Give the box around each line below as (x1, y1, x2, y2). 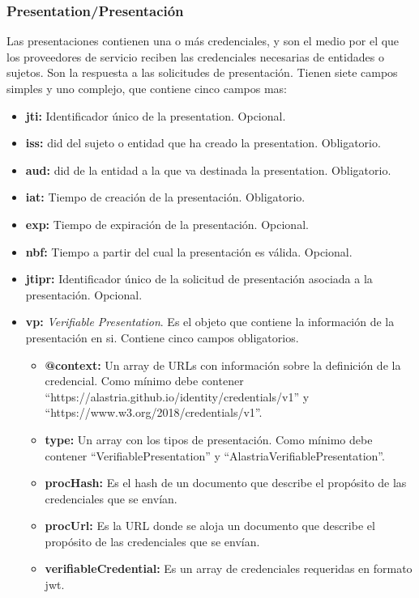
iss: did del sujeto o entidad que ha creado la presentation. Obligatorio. (25, 134, 381, 151)
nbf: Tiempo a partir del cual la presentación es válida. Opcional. (25, 243, 353, 260)
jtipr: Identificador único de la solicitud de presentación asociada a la (25, 270, 373, 287)
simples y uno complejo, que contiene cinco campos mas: (6, 80, 287, 96)
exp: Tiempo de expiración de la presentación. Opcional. (25, 215, 309, 232)
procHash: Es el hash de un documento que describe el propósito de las (45, 474, 407, 491)
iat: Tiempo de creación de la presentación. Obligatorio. (25, 189, 306, 206)
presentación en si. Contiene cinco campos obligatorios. (25, 329, 299, 346)
